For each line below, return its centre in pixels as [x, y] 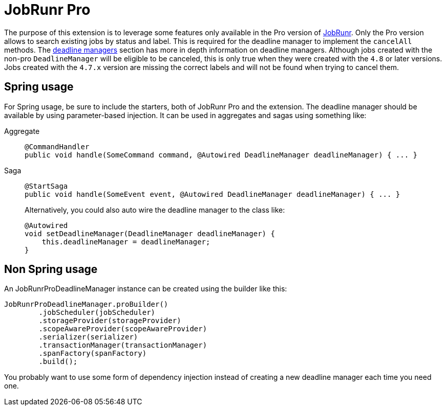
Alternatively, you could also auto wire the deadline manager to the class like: [155, 210]
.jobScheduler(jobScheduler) [97, 313]
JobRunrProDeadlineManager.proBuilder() [86, 304]
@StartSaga [46, 186]
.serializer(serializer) [88, 337]
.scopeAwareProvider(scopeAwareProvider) [123, 329]
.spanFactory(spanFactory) [93, 354]
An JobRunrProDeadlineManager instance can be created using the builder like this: [146, 289]
